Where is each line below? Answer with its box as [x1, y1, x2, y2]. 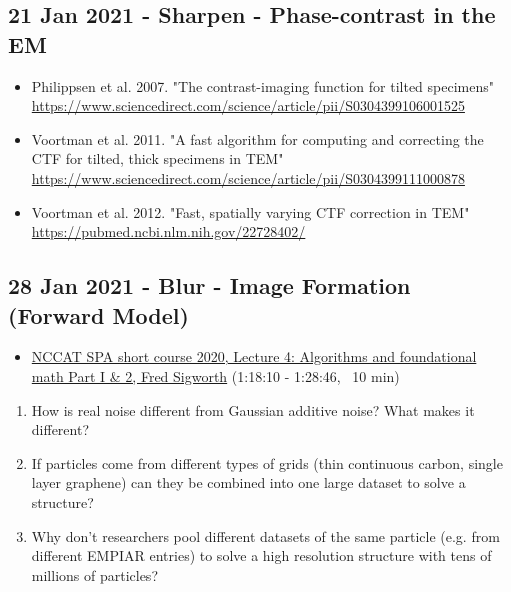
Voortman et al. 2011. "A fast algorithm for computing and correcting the [31, 128, 484, 149]
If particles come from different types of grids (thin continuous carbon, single [31, 452, 503, 473]
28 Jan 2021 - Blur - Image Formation [8, 270, 411, 301]
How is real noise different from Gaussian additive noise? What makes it [31, 399, 475, 420]
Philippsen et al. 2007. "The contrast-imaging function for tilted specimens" [31, 75, 494, 96]
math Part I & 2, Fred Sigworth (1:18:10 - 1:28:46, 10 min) [31, 365, 400, 386]
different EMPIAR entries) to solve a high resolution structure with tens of [31, 545, 492, 566]
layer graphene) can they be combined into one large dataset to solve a [31, 472, 466, 493]
